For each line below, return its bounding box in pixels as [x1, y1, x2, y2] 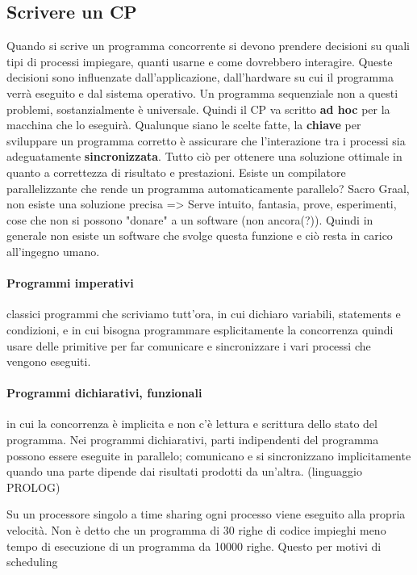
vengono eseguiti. [6, 353, 91, 370]
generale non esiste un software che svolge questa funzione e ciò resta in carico [6, 227, 393, 244]
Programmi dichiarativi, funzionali [6, 384, 202, 401]
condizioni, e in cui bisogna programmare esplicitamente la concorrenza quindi [6, 321, 394, 338]
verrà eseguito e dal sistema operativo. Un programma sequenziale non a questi [6, 84, 398, 101]
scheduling [6, 553, 58, 570]
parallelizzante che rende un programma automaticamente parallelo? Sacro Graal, [6, 179, 410, 196]
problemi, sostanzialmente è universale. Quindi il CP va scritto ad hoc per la [6, 100, 390, 117]
